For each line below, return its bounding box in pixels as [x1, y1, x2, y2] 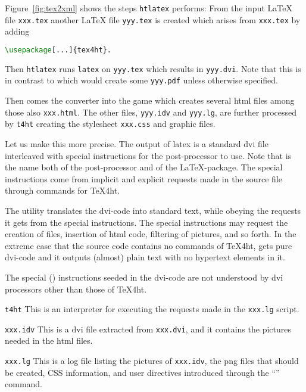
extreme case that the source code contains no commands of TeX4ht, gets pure [5, 239, 292, 251]
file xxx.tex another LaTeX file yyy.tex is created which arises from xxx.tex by [5, 13, 301, 26]
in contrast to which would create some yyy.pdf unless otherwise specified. [5, 74, 278, 86]
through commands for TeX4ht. [5, 184, 120, 197]
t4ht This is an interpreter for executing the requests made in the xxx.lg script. [5, 303, 299, 315]
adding [5, 25, 30, 38]
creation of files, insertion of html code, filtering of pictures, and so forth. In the [5, 228, 296, 240]
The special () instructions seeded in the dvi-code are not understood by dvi [5, 270, 283, 283]
